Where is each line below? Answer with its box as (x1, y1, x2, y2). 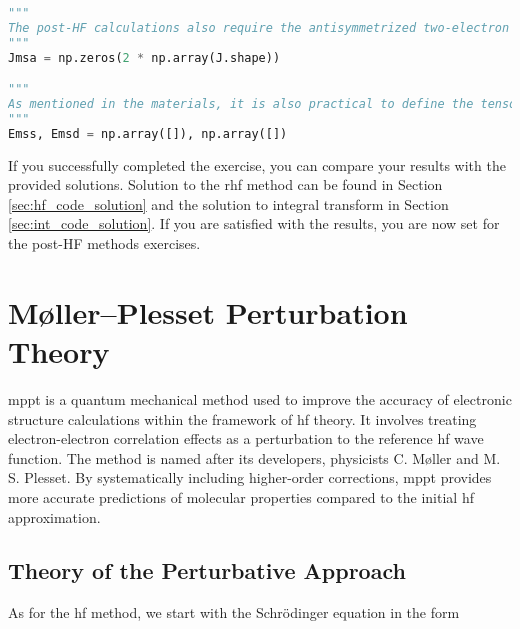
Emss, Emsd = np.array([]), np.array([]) (8, 126, 288, 141)
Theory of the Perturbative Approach (8, 555, 406, 586)
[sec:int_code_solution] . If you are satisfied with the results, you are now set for (8, 213, 500, 234)
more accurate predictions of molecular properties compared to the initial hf (8, 486, 474, 507)
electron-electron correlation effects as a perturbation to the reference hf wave (8, 428, 484, 449)
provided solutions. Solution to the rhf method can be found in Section (8, 174, 443, 195)
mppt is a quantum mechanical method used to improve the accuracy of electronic (8, 388, 512, 409)
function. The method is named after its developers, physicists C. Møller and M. (8, 447, 501, 468)
